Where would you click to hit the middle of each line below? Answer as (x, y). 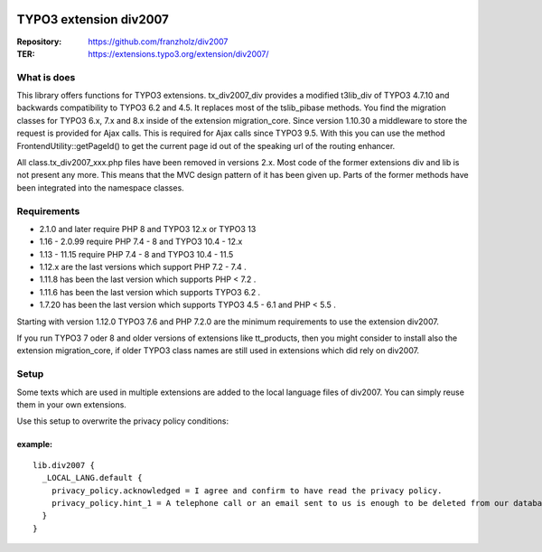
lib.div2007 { (64, 465)
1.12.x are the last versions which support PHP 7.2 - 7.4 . (143, 267)
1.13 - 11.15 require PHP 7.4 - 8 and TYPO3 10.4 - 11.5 (136, 254)
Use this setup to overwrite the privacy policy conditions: (123, 421)
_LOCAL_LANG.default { (92, 478)
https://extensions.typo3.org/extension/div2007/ (179, 53)
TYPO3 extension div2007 (93, 19)
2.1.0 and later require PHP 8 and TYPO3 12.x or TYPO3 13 (148, 229)
